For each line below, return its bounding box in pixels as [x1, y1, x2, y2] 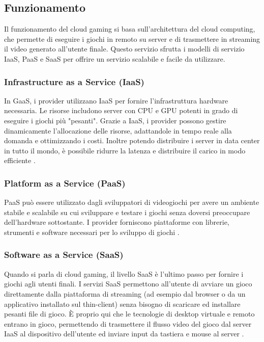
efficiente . [4, 155, 36, 166]
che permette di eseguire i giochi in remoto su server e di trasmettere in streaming [4, 33, 260, 44]
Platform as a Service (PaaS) [4, 176, 126, 189]
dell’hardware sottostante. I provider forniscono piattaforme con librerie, [4, 217, 229, 227]
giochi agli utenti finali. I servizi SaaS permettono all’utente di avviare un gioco [4, 278, 252, 289]
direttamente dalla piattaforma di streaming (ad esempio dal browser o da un [4, 288, 246, 299]
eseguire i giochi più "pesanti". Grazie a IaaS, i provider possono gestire [4, 115, 226, 125]
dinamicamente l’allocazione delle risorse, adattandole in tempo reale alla [4, 125, 232, 136]
